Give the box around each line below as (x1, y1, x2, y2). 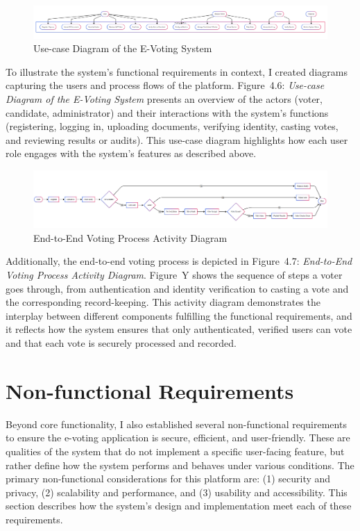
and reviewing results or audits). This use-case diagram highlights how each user (6, 132, 348, 147)
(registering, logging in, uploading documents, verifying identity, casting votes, (6, 119, 338, 133)
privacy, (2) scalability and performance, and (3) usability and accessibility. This (6, 484, 348, 499)
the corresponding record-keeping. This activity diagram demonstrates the (6, 295, 320, 309)
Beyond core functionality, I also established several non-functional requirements (6, 416, 347, 431)
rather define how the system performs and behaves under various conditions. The (6, 457, 354, 472)
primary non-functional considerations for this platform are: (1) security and (6, 471, 331, 486)
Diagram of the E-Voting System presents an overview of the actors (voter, (6, 92, 323, 106)
